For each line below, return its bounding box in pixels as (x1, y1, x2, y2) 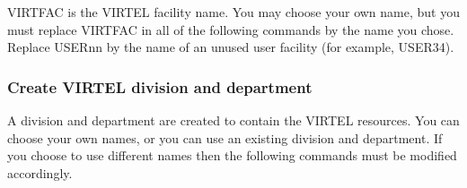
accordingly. (7, 163, 73, 182)
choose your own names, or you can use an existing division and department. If (7, 128, 443, 147)
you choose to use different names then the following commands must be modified (7, 146, 457, 165)
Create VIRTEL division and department (7, 75, 313, 98)
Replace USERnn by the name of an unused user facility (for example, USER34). (7, 38, 454, 56)
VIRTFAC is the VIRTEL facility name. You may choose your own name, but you (7, 3, 460, 21)
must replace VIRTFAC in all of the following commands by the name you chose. (7, 20, 454, 38)
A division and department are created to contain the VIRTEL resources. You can (7, 111, 460, 129)
